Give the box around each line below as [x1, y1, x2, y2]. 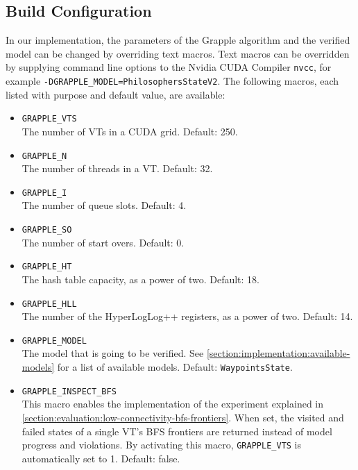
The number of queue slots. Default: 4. [22, 198, 187, 212]
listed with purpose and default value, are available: [6, 87, 225, 101]
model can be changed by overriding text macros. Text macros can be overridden [6, 46, 350, 60]
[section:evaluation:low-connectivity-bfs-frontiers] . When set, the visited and [22, 410, 344, 424]
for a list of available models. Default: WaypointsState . [57, 360, 293, 374]
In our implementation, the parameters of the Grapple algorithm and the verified [6, 33, 350, 47]
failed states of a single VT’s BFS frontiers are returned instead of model [22, 423, 332, 438]
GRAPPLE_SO [22, 225, 72, 235]
